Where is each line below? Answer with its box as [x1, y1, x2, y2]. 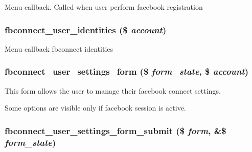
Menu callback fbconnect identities [5, 43, 113, 54]
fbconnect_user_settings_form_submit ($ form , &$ [5, 124, 226, 137]
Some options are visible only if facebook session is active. [5, 102, 186, 113]
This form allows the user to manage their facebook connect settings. [5, 85, 221, 96]
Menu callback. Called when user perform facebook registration [5, 2, 203, 12]
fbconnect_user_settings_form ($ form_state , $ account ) [5, 65, 248, 78]
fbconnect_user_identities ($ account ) [5, 23, 167, 36]
